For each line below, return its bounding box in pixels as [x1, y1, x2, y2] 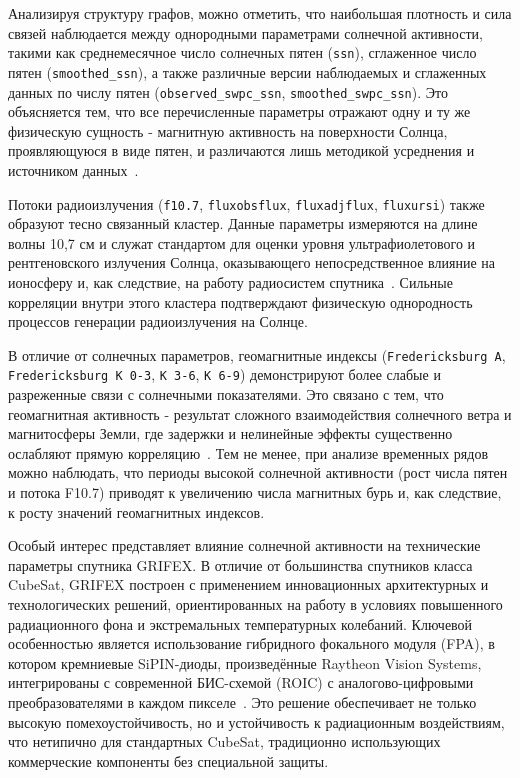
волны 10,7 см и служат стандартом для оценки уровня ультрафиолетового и [8, 232, 476, 253]
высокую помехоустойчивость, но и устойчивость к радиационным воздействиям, [8, 711, 505, 732]
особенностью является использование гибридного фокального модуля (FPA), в [8, 633, 495, 654]
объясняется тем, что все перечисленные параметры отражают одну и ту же [8, 101, 471, 122]
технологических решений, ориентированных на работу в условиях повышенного [8, 594, 503, 614]
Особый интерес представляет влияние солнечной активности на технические [8, 535, 481, 556]
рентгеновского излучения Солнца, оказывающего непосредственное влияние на [8, 252, 496, 273]
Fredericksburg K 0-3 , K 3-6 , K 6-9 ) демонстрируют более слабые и [8, 364, 441, 385]
